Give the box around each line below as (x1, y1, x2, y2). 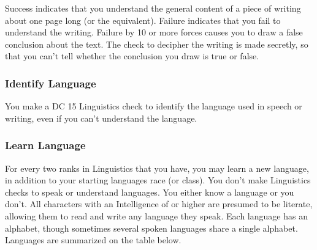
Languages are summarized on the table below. (5, 233, 181, 246)
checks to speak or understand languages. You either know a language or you (5, 185, 294, 198)
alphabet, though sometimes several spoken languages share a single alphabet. (5, 221, 298, 234)
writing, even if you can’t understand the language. (5, 111, 197, 124)
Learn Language (5, 138, 86, 153)
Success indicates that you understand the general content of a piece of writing (5, 2, 301, 14)
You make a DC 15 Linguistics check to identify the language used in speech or (5, 100, 302, 112)
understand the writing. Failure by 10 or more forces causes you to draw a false (5, 26, 303, 39)
